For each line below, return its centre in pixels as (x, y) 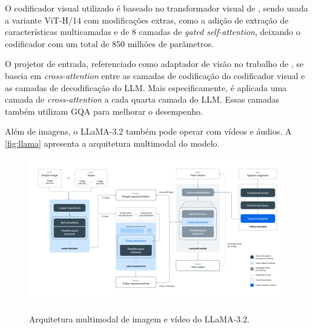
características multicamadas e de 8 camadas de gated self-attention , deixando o (153, 32)
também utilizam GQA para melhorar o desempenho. (104, 111)
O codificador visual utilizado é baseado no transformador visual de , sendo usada (156, 8)
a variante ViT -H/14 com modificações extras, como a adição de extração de (147, 20)
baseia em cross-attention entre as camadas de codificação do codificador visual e (155, 75)
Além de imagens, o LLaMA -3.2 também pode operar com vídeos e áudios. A (148, 131)
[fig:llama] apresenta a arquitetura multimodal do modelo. (112, 143)
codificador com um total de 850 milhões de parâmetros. (109, 43)
